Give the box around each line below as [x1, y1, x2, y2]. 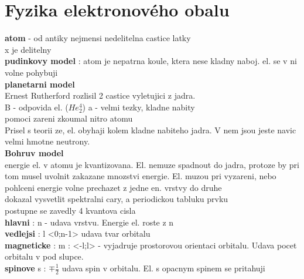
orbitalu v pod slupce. [5, 250, 84, 263]
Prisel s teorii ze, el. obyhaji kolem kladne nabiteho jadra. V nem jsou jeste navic [5, 123, 296, 136]
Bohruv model [5, 147, 64, 159]
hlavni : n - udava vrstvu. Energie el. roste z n [5, 216, 174, 228]
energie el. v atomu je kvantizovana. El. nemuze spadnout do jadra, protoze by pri [5, 158, 299, 170]
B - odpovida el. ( [5, 100, 69, 113]
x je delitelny [5, 43, 52, 55]
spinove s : [5, 262, 46, 274]
